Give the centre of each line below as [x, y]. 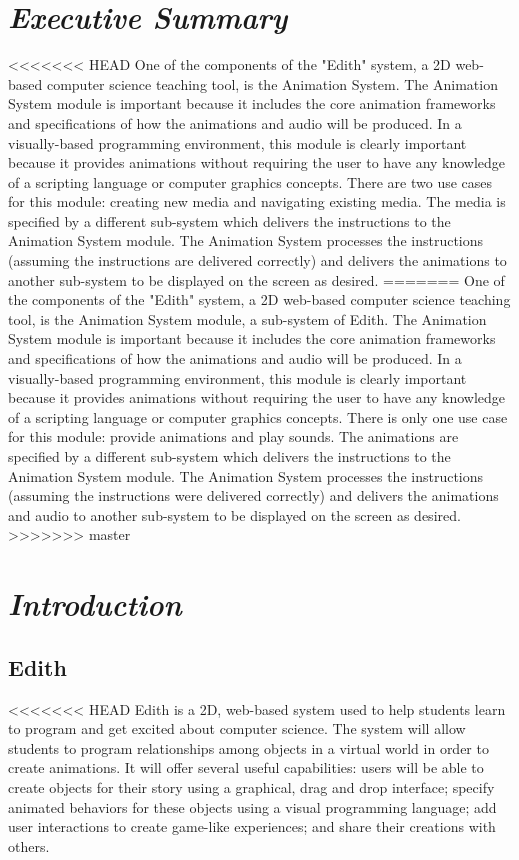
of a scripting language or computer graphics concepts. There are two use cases [250, 181]
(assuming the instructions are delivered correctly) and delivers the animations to [257, 260]
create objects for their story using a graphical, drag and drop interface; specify [251, 786]
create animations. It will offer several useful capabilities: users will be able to [246, 767]
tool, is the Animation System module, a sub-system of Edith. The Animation [247, 318]
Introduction [95, 604]
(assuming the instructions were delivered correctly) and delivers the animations [253, 495]
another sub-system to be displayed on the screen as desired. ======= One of [256, 279]
